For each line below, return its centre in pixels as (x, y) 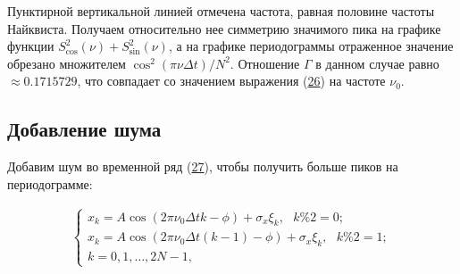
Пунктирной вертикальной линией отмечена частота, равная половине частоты (221, 11)
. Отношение (265, 63)
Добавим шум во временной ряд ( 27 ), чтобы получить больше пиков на (203, 166)
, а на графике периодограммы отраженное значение (311, 46)
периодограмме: (50, 183)
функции (31, 46)
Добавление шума (84, 129)
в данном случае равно (377, 63)
